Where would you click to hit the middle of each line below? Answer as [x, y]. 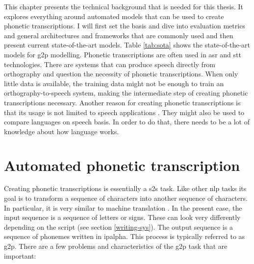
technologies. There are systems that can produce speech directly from [110, 64]
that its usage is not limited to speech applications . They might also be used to [124, 112]
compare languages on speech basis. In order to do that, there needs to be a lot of [127, 122]
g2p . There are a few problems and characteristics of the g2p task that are [116, 246]
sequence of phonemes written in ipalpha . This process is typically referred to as [125, 236]
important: [20, 255]
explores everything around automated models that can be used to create [114, 16]
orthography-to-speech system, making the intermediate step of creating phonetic [126, 93]
